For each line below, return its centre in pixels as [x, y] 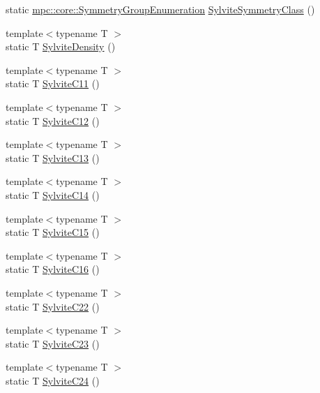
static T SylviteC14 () [53, 194]
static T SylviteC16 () [53, 269]
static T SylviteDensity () [61, 46]
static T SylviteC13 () [53, 157]
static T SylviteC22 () [53, 306]
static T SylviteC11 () [53, 83]
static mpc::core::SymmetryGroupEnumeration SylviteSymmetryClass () [160, 9]
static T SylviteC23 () [53, 343]
